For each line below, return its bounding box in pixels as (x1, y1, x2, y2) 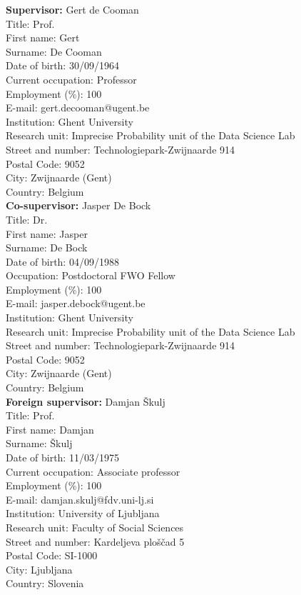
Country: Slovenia (6, 576, 84, 591)
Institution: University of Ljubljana (6, 506, 160, 521)
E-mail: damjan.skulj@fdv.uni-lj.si (6, 491, 154, 506)
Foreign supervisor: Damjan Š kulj (6, 394, 165, 409)
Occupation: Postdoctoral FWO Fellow (6, 268, 175, 283)
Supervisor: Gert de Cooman (6, 2, 139, 16)
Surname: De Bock (6, 240, 88, 255)
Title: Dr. (6, 211, 48, 226)
